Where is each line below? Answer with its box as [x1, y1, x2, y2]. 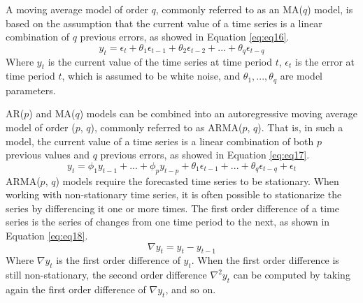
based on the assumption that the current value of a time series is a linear [6, 15, 322, 30]
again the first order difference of [6, 281, 146, 296]
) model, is [307, 2, 353, 16]
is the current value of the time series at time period [48, 54, 273, 68]
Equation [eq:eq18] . [6, 228, 88, 242]
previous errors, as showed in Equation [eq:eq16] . [80, 29, 290, 44]
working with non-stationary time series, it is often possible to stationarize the [6, 187, 342, 202]
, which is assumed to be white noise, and [62, 68, 241, 83]
